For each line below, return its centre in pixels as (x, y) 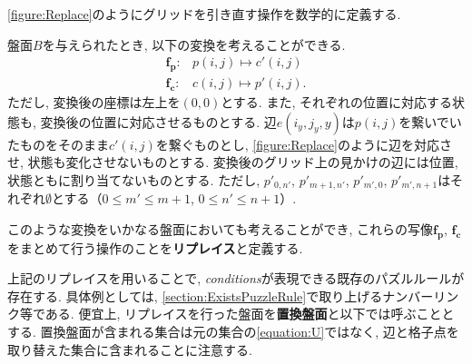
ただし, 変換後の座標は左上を (94, 102)
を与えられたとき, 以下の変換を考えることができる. (194, 44)
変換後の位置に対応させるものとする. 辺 (158, 121)
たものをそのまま (58, 144)
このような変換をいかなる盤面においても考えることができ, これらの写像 (221, 228)
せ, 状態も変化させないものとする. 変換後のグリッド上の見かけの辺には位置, (233, 162)
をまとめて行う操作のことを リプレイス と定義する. (155, 247)
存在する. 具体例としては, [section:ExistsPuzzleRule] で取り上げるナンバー (221, 295)
